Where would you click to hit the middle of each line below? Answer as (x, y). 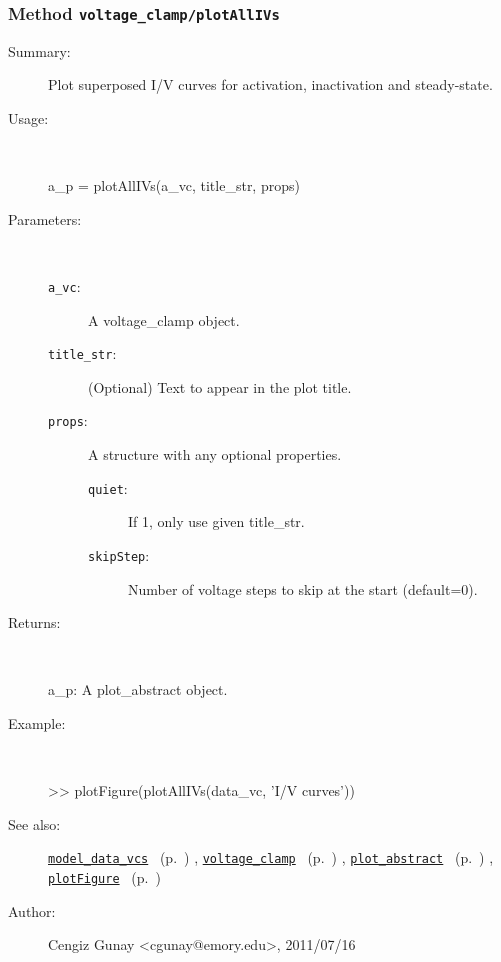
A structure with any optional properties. (215, 454)
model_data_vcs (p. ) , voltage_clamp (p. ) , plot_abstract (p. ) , (271, 857)
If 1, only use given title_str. (216, 521)
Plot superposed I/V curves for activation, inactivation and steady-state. (270, 84)
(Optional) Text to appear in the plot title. (220, 386)
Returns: (34, 622)
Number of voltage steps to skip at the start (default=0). (303, 588)
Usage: (28, 117)
